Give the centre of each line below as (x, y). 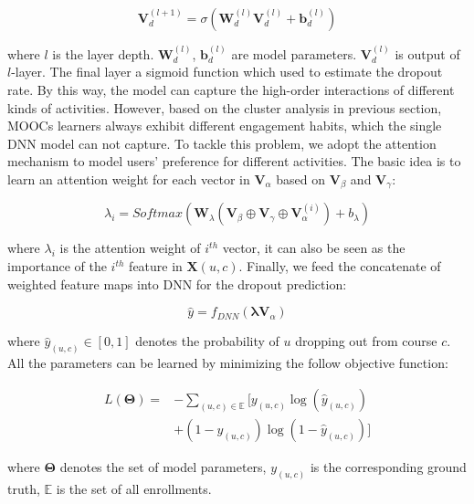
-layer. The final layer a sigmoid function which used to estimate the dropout (227, 72)
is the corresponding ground (388, 466)
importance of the (57, 266)
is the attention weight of (130, 248)
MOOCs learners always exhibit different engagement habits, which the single (225, 126)
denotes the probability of (207, 341)
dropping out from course (366, 341)
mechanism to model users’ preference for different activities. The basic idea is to (234, 161)
